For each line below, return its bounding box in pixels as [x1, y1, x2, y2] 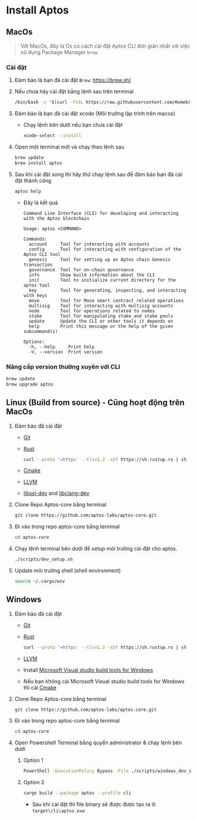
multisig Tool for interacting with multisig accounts [28, 303, 174, 309]
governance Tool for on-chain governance [28, 266, 134, 273]
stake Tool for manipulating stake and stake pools [28, 313, 174, 319]
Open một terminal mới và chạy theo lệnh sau [14, 143, 125, 150]
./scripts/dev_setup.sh [14, 556, 73, 562]
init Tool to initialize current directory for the [28, 277, 176, 283]
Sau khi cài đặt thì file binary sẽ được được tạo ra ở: [32, 801, 157, 808]
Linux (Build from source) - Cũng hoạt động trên [6, 397, 185, 408]
